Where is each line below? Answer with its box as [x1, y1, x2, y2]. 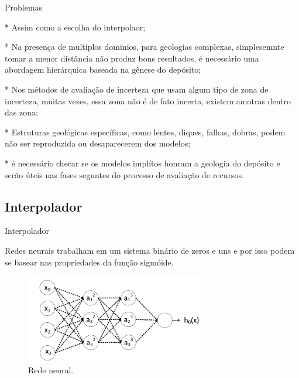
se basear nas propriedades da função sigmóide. [5, 256, 174, 268]
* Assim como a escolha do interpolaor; [5, 21, 146, 33]
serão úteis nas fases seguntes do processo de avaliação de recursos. [5, 168, 244, 181]
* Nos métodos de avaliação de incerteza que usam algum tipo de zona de [5, 83, 269, 95]
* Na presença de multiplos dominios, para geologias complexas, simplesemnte [5, 40, 284, 53]
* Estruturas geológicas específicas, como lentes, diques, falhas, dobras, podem [5, 125, 286, 138]
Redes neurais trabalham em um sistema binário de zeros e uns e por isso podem [5, 244, 295, 256]
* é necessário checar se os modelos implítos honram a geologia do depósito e [5, 156, 280, 169]
